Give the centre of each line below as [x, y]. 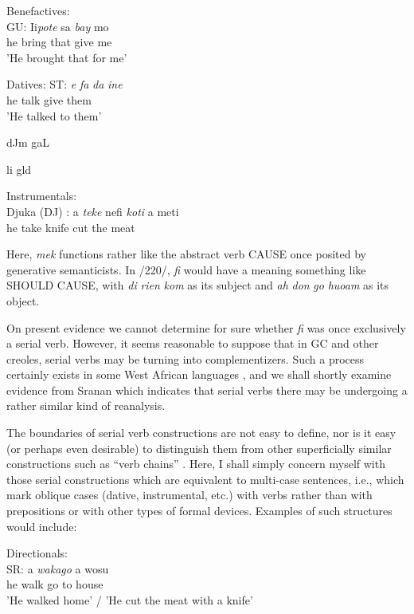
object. [23, 300]
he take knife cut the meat [71, 227]
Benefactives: [38, 10]
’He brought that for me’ [67, 57]
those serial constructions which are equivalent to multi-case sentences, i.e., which [205, 479]
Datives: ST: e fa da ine [64, 84]
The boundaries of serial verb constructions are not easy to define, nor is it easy [201, 433]
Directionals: [37, 553]
